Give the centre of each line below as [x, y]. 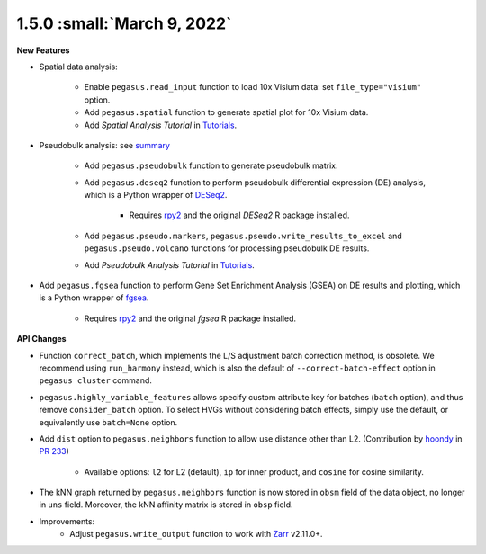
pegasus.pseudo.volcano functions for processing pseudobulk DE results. [227, 248]
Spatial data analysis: [79, 67]
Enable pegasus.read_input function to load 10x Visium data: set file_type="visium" [253, 87]
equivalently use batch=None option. [108, 422]
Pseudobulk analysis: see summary [105, 145]
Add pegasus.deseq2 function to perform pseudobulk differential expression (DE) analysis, [255, 182]
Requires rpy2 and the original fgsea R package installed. [190, 318]
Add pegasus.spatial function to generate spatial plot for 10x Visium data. [226, 112]
